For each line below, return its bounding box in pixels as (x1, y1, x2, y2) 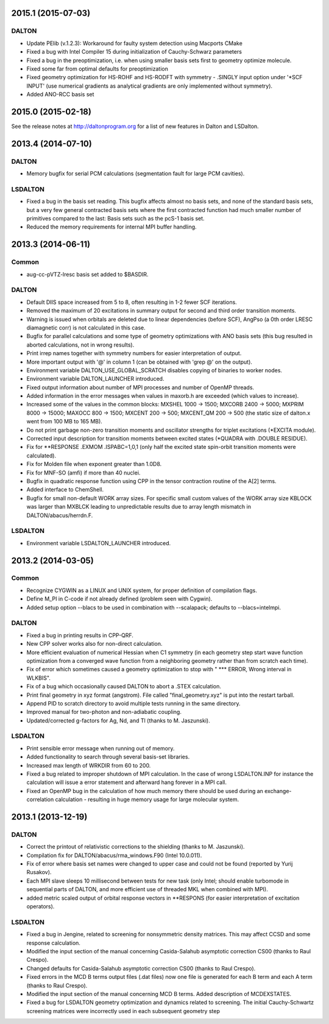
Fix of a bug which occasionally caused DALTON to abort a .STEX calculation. (26, 683, 222, 690)
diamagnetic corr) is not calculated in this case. (26, 323, 146, 331)
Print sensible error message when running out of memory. (26, 744, 175, 752)
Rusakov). (26, 869, 52, 876)
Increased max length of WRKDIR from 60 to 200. (26, 761, 151, 769)
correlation (26, 796, 54, 803)
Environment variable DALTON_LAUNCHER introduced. (26, 375, 164, 383)
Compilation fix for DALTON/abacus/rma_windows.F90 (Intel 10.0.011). (26, 852, 202, 859)
